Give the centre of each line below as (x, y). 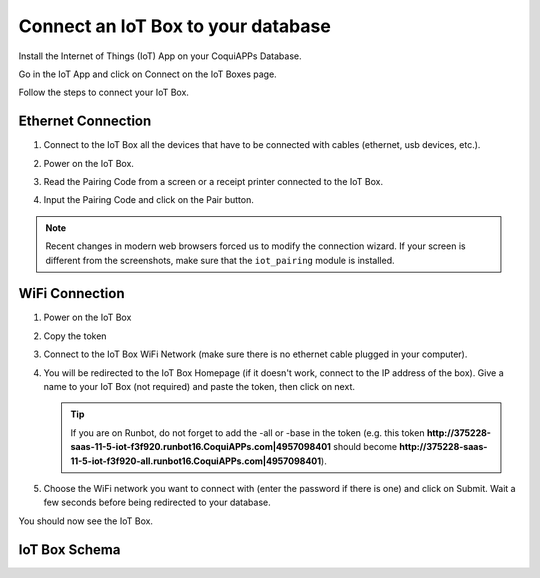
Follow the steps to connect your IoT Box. (104, 92)
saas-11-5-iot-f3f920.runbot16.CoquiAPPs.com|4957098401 (201, 447)
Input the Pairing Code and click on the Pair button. (149, 200)
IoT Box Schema (69, 549)
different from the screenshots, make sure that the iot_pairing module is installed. (220, 260)
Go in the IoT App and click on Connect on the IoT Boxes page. (147, 74)
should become (365, 447)
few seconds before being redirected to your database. (157, 502)
